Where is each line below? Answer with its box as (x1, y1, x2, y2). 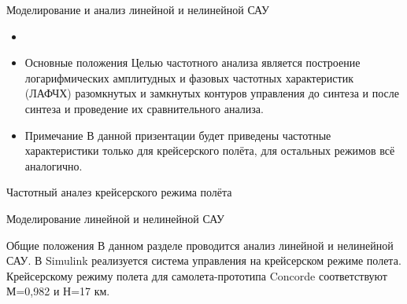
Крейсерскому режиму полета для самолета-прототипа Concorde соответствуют (6, 267, 387, 284)
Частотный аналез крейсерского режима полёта (6, 184, 232, 200)
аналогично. (24, 157, 83, 174)
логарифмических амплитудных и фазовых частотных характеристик (24, 69, 353, 86)
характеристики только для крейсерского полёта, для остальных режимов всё (24, 142, 395, 159)
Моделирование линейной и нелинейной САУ (6, 210, 224, 226)
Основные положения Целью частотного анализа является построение (24, 54, 361, 71)
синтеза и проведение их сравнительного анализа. (24, 100, 264, 116)
